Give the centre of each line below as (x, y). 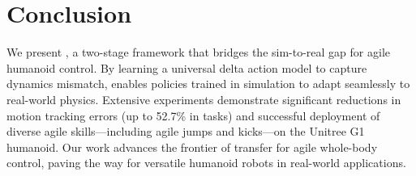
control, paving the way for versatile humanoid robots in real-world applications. (206, 163)
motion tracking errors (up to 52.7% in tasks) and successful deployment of (193, 115)
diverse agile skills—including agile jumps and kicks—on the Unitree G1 (186, 131)
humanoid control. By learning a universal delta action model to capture (187, 67)
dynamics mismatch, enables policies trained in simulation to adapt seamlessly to (208, 84)
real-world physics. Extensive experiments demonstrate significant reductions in (204, 99)
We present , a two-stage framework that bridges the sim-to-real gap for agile (198, 52)
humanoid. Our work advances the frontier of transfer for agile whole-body (192, 147)
